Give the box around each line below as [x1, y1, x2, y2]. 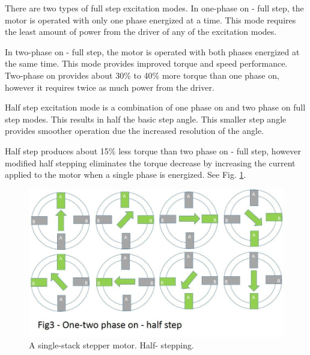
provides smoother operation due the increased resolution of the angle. [5, 124, 264, 137]
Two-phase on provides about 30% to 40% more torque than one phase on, [5, 68, 279, 81]
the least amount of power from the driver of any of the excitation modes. [5, 25, 277, 38]
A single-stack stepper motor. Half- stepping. [29, 339, 194, 351]
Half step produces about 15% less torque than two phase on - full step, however [5, 144, 301, 157]
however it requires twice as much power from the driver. [5, 80, 214, 93]
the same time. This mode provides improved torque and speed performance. [5, 57, 288, 70]
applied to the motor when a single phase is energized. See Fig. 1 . [5, 168, 246, 181]
